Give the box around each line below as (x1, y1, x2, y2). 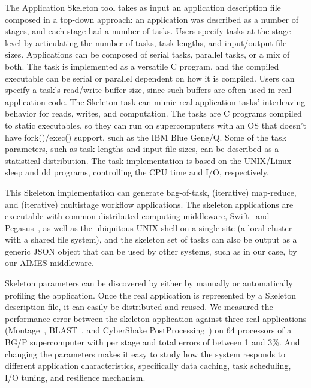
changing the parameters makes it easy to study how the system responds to (5, 347, 286, 360)
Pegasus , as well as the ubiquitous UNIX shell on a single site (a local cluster (5, 221, 292, 234)
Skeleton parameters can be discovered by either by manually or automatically (5, 277, 293, 289)
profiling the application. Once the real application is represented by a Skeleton (5, 288, 297, 301)
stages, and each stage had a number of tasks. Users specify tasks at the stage (5, 25, 291, 37)
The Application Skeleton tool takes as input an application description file (5, 1, 281, 13)
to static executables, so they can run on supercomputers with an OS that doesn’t (5, 118, 307, 131)
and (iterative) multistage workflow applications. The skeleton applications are (5, 198, 294, 210)
